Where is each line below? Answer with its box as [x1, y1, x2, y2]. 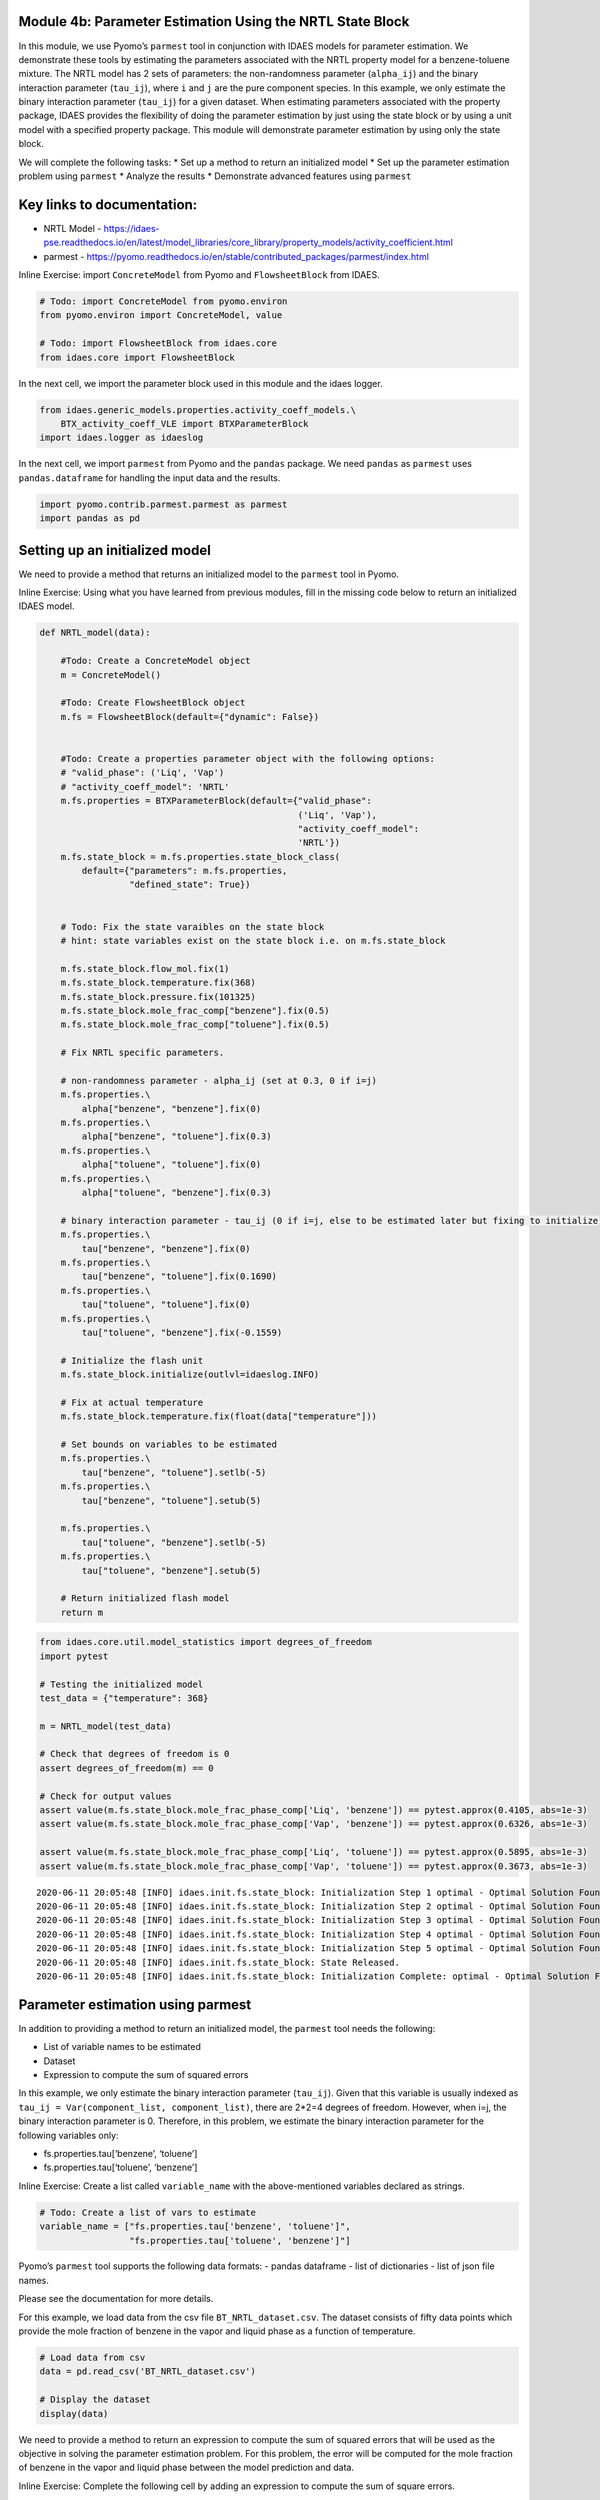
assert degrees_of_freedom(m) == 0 [39, 1762, 214, 1774]
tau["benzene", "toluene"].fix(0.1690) [81, 1271, 277, 1282]
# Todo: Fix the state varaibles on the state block [60, 921, 325, 932]
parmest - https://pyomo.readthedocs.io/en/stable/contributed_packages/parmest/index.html [43, 250, 430, 262]
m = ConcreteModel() [60, 669, 162, 680]
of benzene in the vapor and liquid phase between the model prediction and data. [18, 2461, 355, 2474]
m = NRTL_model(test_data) [39, 1720, 172, 1732]
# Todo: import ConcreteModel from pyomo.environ [39, 296, 288, 307]
